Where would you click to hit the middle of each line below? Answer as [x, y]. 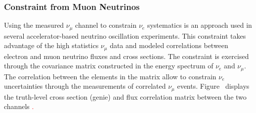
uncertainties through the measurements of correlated [85, 86]
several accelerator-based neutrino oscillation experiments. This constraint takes [125, 35]
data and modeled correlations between [169, 45]
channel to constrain [106, 25]
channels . [19, 106]
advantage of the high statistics [51, 45]
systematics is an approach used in [199, 25]
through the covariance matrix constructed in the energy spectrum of [109, 66]
